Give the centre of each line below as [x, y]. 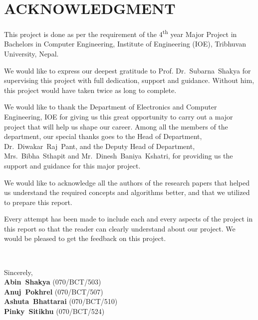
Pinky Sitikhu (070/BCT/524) [54, 311]
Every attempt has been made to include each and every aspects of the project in [129, 219]
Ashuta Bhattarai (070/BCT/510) [61, 301]
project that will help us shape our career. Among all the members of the [116, 126]
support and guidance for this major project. [72, 165]
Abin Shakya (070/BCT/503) [53, 282]
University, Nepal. [31, 53]
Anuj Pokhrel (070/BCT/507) [54, 291]
